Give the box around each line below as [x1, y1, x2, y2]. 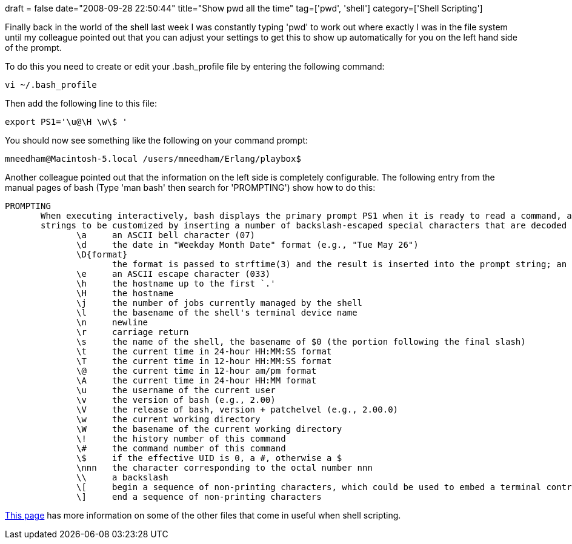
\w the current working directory [76, 414, 261, 424]
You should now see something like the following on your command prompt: [5, 135, 308, 145]
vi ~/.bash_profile [5, 80, 97, 90]
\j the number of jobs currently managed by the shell [76, 298, 363, 308]
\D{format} [76, 250, 128, 259]
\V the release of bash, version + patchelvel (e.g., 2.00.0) [76, 405, 399, 414]
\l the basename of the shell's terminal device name [76, 308, 358, 317]
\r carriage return [76, 327, 189, 337]
